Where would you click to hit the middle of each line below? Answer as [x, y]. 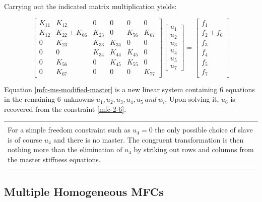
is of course [25, 139]
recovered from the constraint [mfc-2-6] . [65, 109]
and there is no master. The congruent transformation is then [149, 139]
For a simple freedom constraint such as [69, 130]
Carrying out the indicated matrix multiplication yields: [90, 6]
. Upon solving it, [192, 99]
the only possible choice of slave [204, 130]
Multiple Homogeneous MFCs [84, 191]
